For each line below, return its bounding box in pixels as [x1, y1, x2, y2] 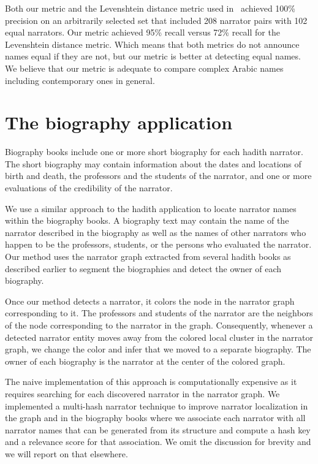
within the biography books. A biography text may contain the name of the [5, 214, 289, 227]
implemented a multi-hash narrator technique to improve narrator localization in [5, 399, 308, 412]
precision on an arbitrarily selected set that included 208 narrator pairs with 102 [5, 13, 308, 26]
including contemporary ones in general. [5, 74, 155, 86]
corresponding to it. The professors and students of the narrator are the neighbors [5, 306, 313, 319]
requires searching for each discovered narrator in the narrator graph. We [5, 387, 280, 400]
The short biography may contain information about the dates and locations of [5, 157, 301, 170]
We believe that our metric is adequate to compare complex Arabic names [5, 61, 284, 74]
